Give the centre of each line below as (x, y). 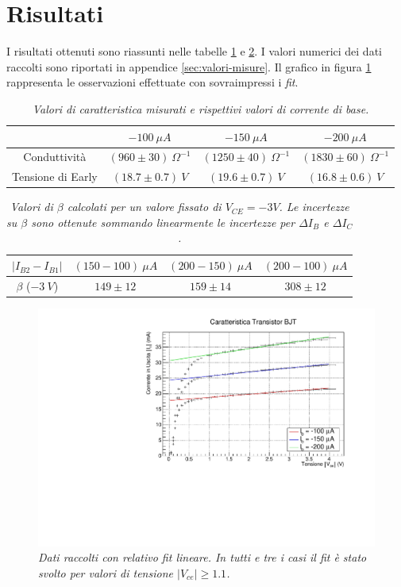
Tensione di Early (55, 176)
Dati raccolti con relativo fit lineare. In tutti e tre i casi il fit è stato (202, 557)
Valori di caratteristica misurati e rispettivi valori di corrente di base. (200, 108)
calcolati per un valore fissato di (144, 207)
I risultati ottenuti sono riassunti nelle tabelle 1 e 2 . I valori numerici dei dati (194, 51)
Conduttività (55, 157)
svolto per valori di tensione (106, 572)
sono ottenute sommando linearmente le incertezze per (163, 222)
